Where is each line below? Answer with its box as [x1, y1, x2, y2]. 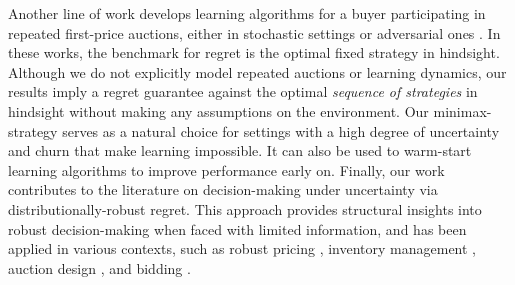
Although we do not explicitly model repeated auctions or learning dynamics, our [8, 61, 507, 82]
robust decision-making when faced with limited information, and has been [8, 218, 467, 239]
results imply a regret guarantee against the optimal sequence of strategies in [8, 81, 478, 102]
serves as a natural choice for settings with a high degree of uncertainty [62, 120, 500, 141]
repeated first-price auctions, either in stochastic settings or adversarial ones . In [8, 22, 501, 43]
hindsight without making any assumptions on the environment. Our [8, 100, 429, 121]
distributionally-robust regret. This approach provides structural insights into [8, 198, 482, 219]
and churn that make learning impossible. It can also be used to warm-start [8, 140, 472, 161]
